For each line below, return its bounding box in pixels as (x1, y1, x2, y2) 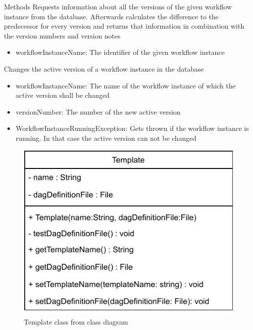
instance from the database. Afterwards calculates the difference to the (4, 11, 219, 21)
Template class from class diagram (24, 316, 128, 327)
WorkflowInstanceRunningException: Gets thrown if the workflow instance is (15, 123, 249, 133)
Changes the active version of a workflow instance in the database (4, 63, 204, 74)
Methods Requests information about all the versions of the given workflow (4, 1, 232, 11)
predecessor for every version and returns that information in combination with (4, 21, 245, 31)
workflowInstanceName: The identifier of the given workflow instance (15, 47, 225, 57)
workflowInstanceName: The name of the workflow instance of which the (15, 80, 236, 90)
